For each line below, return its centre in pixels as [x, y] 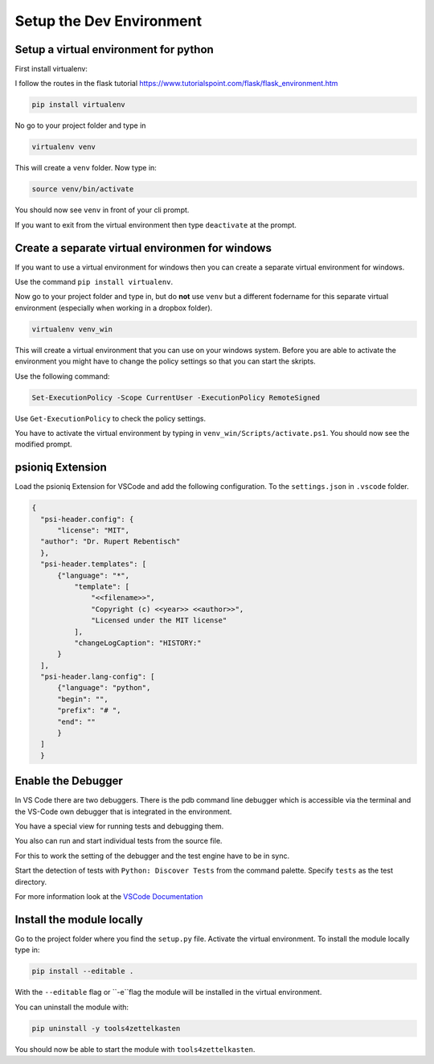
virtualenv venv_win [72, 329]
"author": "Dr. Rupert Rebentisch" [111, 542]
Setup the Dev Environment [108, 21]
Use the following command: [62, 376]
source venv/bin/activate [83, 189]
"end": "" [77, 721]
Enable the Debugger [69, 781]
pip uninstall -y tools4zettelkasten [106, 1028]
